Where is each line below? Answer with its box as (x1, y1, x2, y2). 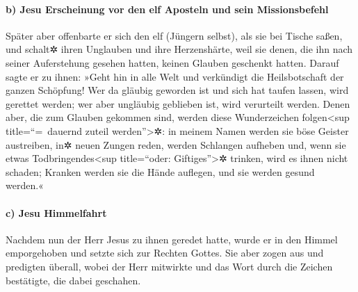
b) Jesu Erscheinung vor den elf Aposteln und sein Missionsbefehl (6, 1, 329, 16)
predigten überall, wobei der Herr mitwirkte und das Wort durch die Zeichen (6, 259, 333, 273)
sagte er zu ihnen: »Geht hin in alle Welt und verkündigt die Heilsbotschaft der (6, 69, 344, 83)
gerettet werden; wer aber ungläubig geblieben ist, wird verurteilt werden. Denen (6, 96, 350, 111)
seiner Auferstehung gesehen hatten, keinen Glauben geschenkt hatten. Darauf (6, 55, 339, 70)
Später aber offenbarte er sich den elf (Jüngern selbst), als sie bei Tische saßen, (6, 28, 343, 42)
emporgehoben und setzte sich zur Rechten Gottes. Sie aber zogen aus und (6, 245, 324, 260)
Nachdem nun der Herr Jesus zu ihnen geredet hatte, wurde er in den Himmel (6, 232, 338, 246)
